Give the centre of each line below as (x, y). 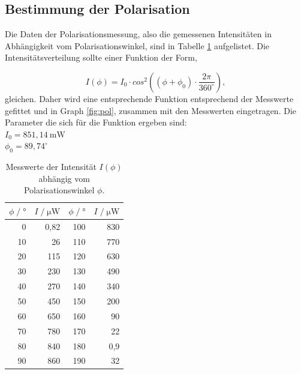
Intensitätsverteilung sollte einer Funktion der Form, (101, 57)
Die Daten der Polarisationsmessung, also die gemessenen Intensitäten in (138, 34)
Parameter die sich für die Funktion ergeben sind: (96, 122)
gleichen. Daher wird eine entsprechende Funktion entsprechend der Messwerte (149, 98)
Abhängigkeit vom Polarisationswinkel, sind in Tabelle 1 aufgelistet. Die (137, 45)
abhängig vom (64, 178)
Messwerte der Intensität (51, 167)
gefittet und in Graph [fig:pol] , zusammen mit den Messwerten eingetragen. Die (150, 110)
